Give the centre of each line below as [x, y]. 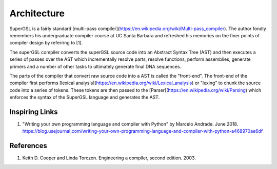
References [28, 146]
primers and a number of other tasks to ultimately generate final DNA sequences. [95, 66]
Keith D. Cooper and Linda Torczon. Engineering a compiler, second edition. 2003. [109, 158]
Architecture [37, 13]
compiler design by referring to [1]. [46, 43]
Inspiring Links [34, 112]
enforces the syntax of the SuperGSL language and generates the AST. [85, 98]
